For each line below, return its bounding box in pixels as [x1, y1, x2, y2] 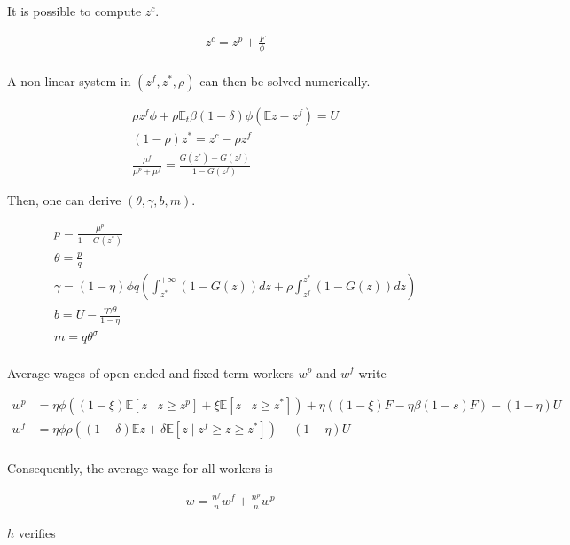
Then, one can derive [7, 190, 121, 209]
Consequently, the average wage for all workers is [7, 459, 273, 478]
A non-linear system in [7, 72, 131, 90]
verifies [18, 523, 56, 541]
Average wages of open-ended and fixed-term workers [7, 363, 294, 382]
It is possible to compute [7, 2, 142, 20]
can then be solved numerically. [199, 72, 371, 90]
